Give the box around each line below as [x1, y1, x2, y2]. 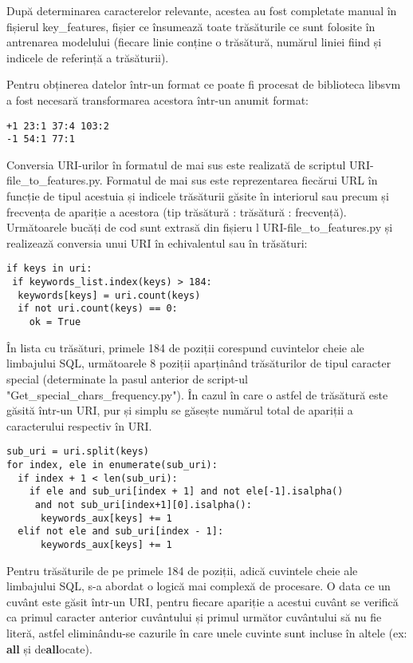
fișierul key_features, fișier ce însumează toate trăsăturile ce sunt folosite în [6, 18, 376, 34]
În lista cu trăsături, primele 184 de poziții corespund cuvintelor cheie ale [6, 339, 364, 355]
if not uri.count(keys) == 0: [18, 303, 178, 315]
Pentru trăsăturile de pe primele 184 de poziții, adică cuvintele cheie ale [6, 562, 358, 578]
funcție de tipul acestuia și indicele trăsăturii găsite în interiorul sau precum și [6, 188, 389, 204]
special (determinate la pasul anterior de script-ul [6, 370, 248, 387]
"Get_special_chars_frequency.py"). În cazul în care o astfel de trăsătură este [6, 386, 388, 403]
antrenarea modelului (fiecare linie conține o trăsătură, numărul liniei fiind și [6, 34, 382, 50]
